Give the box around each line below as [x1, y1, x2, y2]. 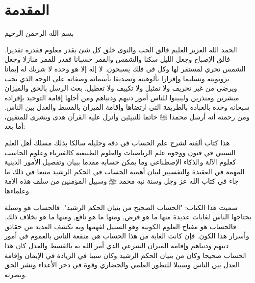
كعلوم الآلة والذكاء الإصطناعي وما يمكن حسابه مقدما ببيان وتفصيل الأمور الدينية [4, 157, 236, 167]
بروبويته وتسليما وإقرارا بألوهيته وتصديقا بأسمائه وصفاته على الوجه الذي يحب [4, 73, 229, 83]
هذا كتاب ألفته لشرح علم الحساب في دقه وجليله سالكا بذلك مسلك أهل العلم [4, 138, 230, 148]
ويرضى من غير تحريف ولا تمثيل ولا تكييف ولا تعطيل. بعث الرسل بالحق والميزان [4, 83, 237, 93]
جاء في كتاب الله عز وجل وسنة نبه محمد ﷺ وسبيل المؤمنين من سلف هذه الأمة [4, 176, 239, 186]
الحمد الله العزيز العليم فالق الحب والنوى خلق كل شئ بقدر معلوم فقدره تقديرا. [4, 44, 237, 54]
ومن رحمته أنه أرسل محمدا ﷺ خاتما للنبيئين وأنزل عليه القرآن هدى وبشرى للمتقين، [4, 111, 250, 121]
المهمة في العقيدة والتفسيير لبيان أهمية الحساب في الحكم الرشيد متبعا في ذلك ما [4, 166, 245, 176]
